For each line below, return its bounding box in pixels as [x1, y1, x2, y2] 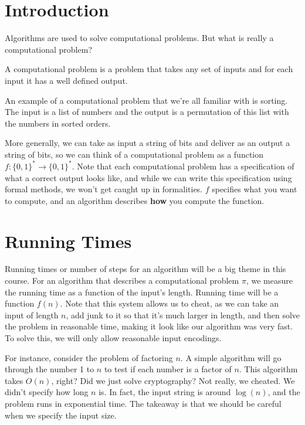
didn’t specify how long [5, 386, 89, 398]
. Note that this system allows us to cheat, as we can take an [60, 297, 279, 310]
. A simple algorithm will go [180, 351, 282, 363]
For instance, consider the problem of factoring [5, 351, 173, 363]
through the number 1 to [5, 363, 94, 375]
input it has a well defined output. [5, 74, 128, 86]
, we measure [246, 274, 293, 287]
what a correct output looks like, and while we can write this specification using [5, 171, 292, 183]
